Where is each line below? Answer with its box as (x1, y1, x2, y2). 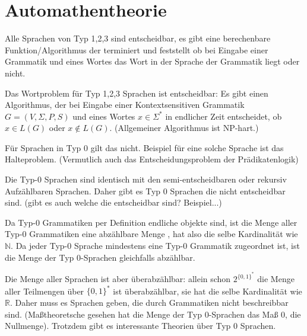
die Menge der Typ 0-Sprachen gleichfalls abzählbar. (5, 251, 195, 263)
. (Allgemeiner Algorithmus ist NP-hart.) (109, 121, 259, 134)
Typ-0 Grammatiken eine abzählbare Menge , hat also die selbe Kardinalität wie (5, 228, 298, 240)
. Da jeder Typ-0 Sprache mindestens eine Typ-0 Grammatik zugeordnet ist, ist (11, 239, 300, 252)
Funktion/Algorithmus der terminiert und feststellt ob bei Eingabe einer (5, 43, 268, 56)
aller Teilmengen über (5, 284, 84, 297)
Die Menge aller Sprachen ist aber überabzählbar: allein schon (5, 273, 231, 285)
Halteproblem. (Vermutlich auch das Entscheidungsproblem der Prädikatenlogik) (5, 153, 299, 165)
